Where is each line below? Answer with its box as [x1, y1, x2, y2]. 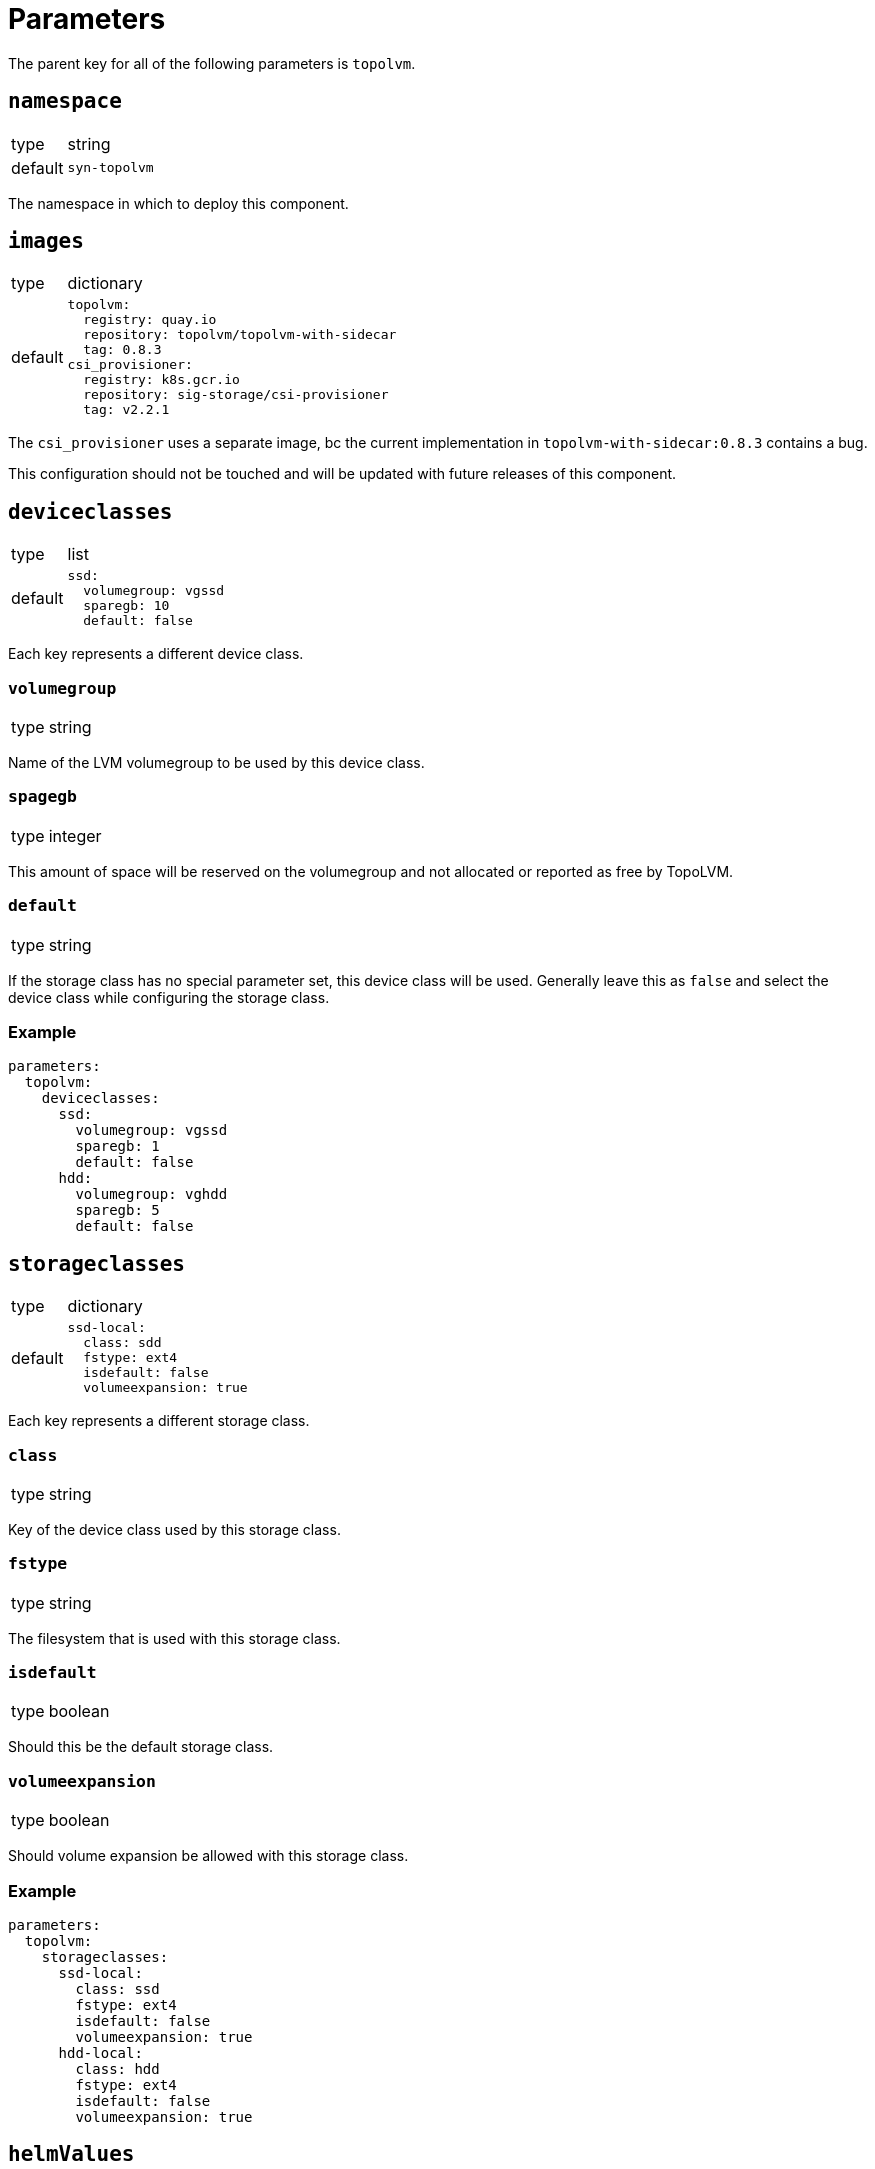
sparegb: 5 [75, 1202, 160, 1219]
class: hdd [75, 2060, 160, 2077]
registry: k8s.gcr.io [83, 372, 240, 388]
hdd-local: [58, 2044, 143, 2061]
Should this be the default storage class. [8, 1738, 274, 1756]
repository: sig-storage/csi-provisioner [83, 387, 389, 403]
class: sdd [83, 1335, 162, 1351]
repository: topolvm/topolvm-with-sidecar [83, 327, 397, 343]
